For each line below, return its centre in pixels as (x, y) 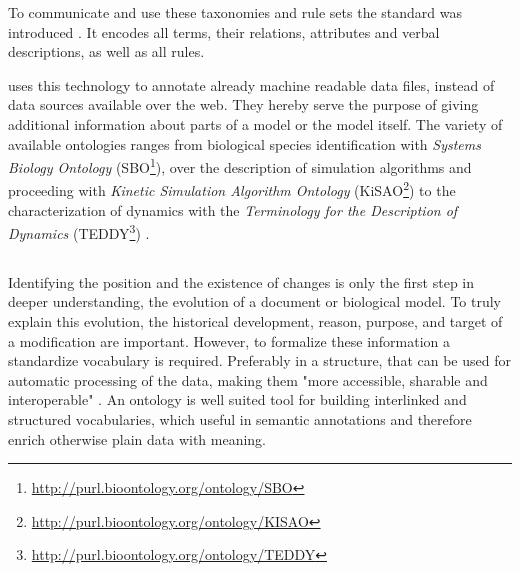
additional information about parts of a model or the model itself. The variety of (255, 123)
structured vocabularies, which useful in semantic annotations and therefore (240, 419)
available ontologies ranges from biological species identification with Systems (244, 143)
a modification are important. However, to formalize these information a (229, 340)
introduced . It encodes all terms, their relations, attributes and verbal (224, 31)
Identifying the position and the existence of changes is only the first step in (241, 281)
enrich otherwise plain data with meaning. (137, 438)
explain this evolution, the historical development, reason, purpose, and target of (255, 321)
